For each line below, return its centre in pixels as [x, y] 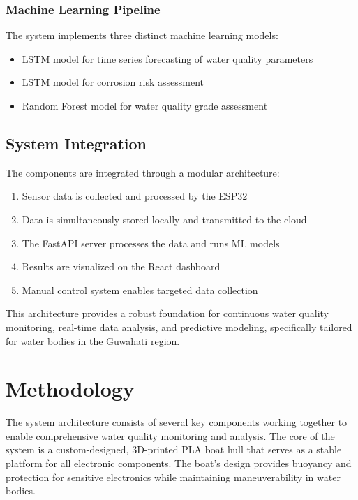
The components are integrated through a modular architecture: [143, 172]
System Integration [76, 143]
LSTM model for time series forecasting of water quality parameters [167, 58]
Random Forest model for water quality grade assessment [145, 105]
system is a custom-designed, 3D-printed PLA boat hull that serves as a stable [174, 449]
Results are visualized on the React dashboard [121, 266]
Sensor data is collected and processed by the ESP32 [135, 196]
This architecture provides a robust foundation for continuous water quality [167, 313]
